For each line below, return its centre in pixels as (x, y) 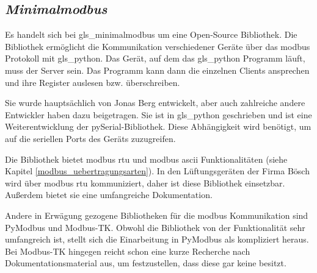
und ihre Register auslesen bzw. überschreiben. (93, 82)
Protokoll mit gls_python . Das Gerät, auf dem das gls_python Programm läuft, (155, 58)
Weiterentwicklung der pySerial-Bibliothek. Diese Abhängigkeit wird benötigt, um (158, 126)
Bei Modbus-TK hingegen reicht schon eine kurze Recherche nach (128, 251)
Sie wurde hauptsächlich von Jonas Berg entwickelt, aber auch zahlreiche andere (155, 103)
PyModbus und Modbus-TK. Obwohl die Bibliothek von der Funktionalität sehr (155, 227)
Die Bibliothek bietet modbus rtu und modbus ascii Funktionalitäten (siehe (146, 159)
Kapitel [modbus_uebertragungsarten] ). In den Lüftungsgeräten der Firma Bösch (157, 171)
